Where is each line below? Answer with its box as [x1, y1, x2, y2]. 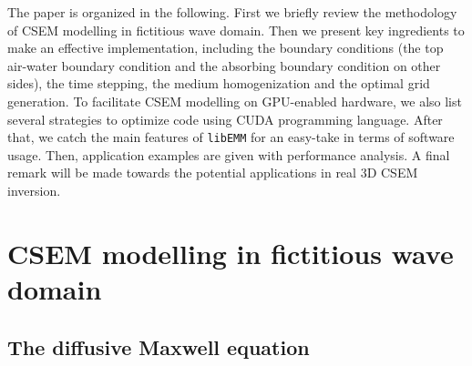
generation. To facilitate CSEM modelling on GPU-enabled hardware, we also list [7, 91, 462, 110]
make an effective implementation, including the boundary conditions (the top [7, 38, 444, 57]
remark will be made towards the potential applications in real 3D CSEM [7, 163, 418, 182]
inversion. [7, 181, 61, 199]
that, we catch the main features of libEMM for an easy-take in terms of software [7, 127, 455, 147]
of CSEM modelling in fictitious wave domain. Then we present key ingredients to [7, 20, 465, 39]
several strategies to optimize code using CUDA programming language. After [7, 109, 443, 128]
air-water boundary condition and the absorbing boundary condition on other [7, 56, 441, 75]
